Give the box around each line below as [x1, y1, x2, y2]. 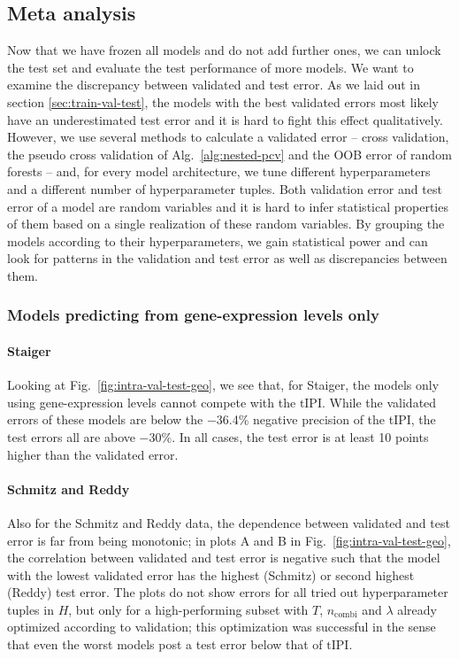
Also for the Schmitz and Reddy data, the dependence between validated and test [7, 513, 450, 531]
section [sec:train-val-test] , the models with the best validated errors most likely [7, 92, 439, 111]
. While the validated [321, 392, 437, 411]
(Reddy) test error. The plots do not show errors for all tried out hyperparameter [7, 583, 448, 601]
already [397, 600, 437, 618]
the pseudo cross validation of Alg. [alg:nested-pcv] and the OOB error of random [7, 144, 452, 163]
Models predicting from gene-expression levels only [7, 304, 379, 326]
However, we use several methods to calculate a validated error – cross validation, [7, 128, 449, 146]
